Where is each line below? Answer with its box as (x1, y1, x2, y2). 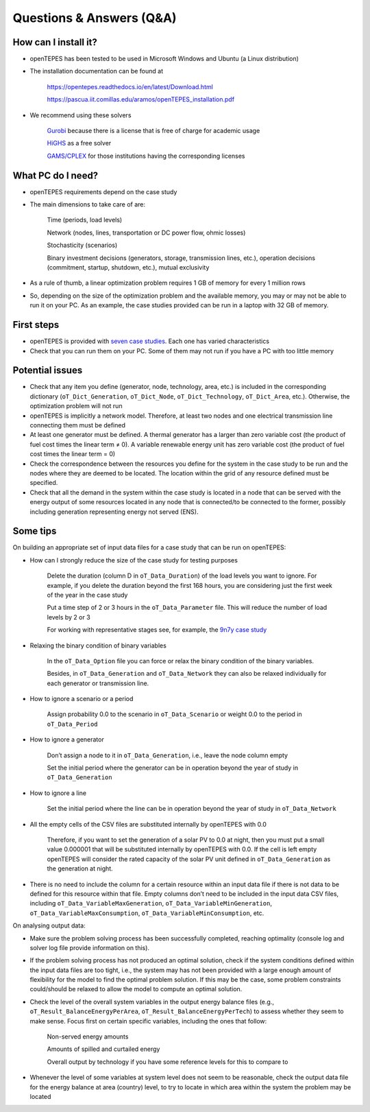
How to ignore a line (29, 789, 87, 797)
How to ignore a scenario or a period (29, 695, 134, 703)
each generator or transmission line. (47, 679, 149, 687)
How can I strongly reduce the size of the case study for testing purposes (29, 556, 238, 564)
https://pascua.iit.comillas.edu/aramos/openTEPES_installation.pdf (47, 95, 235, 104)
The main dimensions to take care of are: (29, 200, 146, 209)
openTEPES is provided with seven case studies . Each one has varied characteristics (29, 337, 270, 346)
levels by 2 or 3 (47, 613, 90, 621)
